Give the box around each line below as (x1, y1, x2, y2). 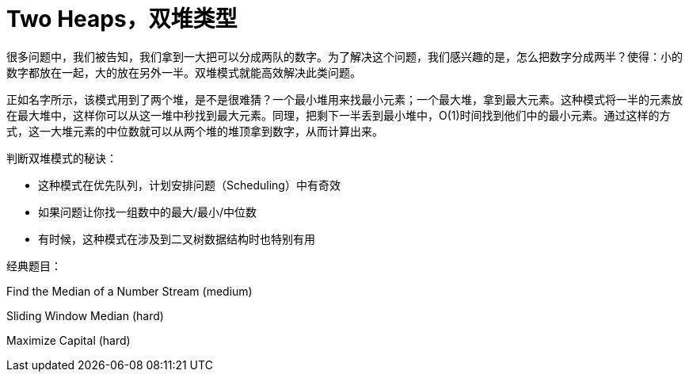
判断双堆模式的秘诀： (6, 151, 117, 165)
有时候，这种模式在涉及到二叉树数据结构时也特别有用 (38, 231, 315, 246)
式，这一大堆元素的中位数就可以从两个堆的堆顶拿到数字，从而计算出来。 (6, 124, 383, 138)
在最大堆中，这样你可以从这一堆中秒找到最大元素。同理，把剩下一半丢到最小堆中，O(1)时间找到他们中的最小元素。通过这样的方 (6, 108, 671, 122)
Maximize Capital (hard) (6, 333, 131, 347)
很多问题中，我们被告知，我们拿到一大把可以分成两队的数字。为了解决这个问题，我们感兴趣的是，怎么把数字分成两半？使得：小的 (6, 49, 683, 63)
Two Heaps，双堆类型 (6, 6, 238, 32)
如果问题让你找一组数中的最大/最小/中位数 (38, 204, 257, 219)
